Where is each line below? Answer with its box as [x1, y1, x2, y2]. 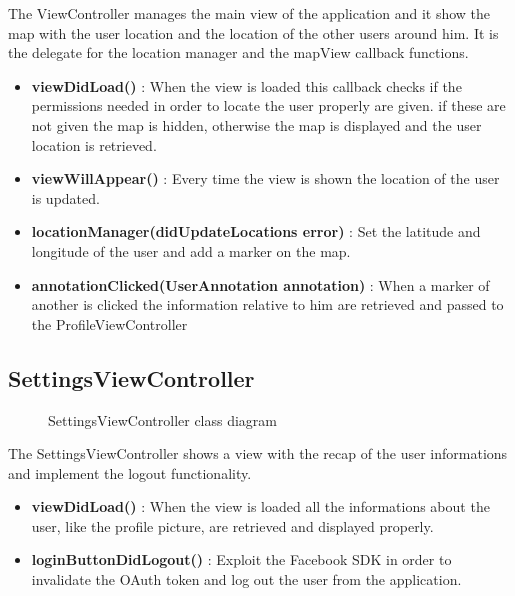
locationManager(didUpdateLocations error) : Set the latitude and [31, 221, 481, 242]
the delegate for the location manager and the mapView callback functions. [8, 42, 469, 63]
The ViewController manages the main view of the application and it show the [8, 3, 491, 23]
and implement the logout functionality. [8, 462, 252, 483]
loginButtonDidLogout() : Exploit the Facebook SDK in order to [31, 549, 452, 570]
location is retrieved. [31, 134, 157, 155]
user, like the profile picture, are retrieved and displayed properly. [31, 515, 434, 536]
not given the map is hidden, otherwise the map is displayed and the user [31, 114, 482, 135]
